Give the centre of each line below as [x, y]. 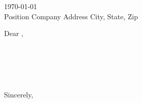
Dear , [14, 33]
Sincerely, [19, 94]
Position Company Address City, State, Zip [71, 16]
